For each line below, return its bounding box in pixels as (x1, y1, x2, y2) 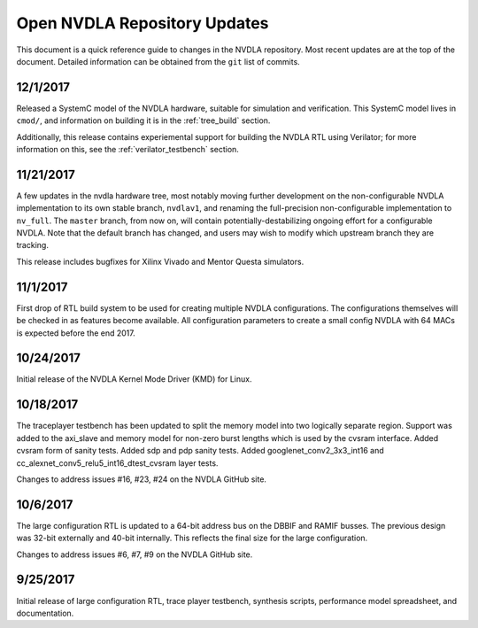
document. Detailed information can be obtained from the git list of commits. (16, 56, 300, 66)
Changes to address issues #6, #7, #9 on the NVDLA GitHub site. (16, 549, 253, 560)
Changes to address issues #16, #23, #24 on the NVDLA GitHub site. (16, 474, 267, 485)
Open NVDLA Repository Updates (16, 13, 269, 33)
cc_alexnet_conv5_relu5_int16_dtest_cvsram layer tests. (16, 457, 219, 469)
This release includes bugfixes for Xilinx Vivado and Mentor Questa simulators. (16, 256, 305, 267)
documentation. (16, 608, 74, 618)
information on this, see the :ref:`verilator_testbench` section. (16, 144, 239, 155)
